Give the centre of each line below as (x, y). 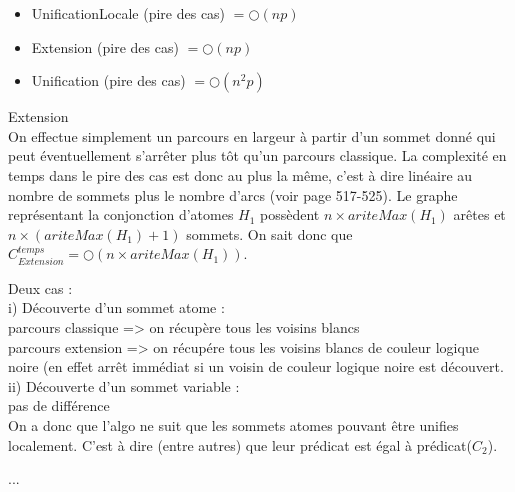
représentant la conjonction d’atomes (121, 214)
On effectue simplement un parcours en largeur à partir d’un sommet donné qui (252, 135)
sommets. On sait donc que (269, 233)
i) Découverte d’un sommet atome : (116, 307)
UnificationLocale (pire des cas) (128, 13)
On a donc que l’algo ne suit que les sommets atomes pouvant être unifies (233, 424)
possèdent (290, 214)
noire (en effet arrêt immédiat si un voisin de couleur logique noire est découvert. (256, 366)
